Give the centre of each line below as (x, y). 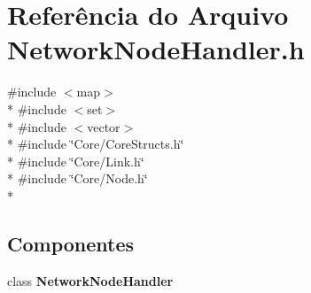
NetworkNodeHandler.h (156, 49)
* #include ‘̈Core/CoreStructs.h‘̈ (96, 144)
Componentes (71, 243)
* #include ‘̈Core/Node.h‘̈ (78, 178)
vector (104, 126)
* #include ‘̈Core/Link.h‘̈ (76, 161)
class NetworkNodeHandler (90, 280)
